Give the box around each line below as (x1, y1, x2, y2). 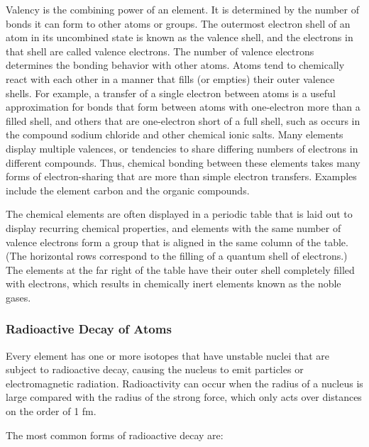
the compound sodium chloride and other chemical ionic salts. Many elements (6, 127, 343, 142)
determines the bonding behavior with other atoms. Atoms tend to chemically (6, 57, 345, 72)
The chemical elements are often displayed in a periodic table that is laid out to (6, 206, 353, 221)
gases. (6, 289, 31, 304)
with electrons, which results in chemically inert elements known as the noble (6, 276, 341, 291)
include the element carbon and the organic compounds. (6, 182, 250, 197)
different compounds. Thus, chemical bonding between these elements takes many (6, 155, 360, 170)
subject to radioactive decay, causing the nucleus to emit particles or (6, 362, 304, 377)
